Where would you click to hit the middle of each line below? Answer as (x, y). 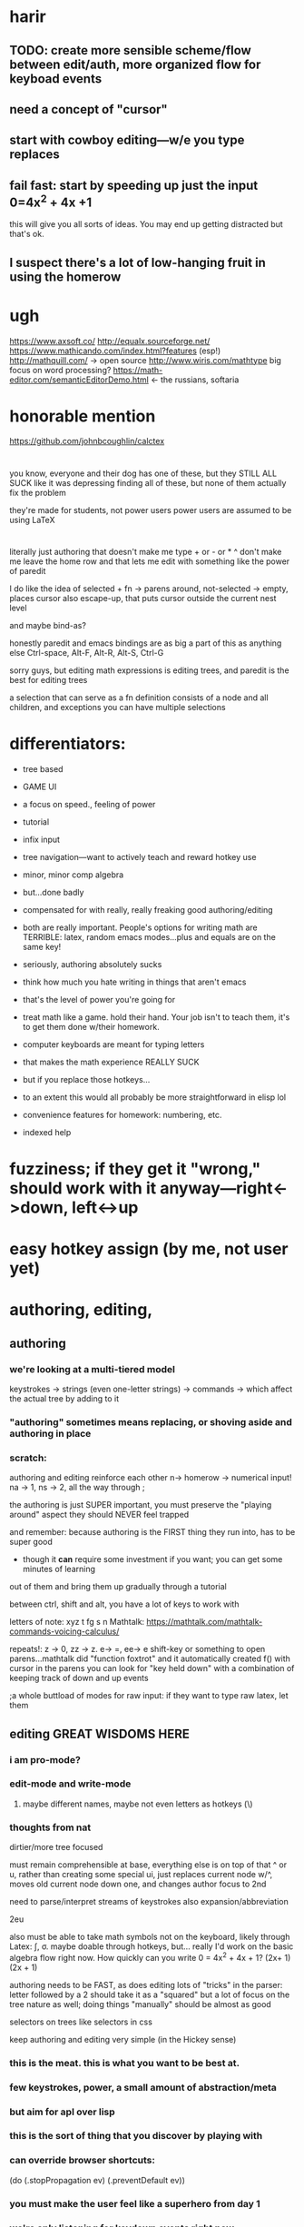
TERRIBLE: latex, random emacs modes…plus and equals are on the (149, 936)
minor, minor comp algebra (73, 875)
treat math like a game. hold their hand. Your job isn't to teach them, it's (156, 1017)
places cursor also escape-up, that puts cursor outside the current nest (143, 598)
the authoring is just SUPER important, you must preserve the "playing (141, 1505)
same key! (42, 946)
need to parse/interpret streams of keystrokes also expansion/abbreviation (149, 1902)
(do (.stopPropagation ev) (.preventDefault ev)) (98, 2180)
